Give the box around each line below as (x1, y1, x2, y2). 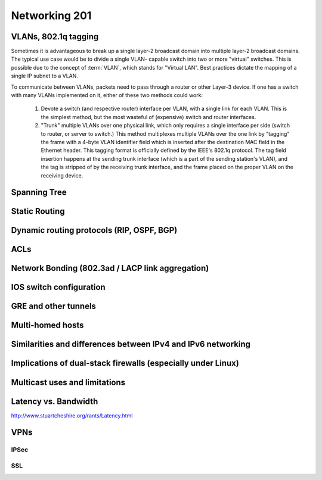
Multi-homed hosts (11, 320, 84, 331)
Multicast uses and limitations (11, 377, 126, 387)
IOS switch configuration (11, 282, 106, 292)
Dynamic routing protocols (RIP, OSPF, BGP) (11, 225, 178, 235)
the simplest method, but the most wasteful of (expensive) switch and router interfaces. (41, 113, 256, 120)
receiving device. (41, 172, 83, 179)
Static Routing (11, 206, 65, 217)
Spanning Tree (11, 188, 67, 198)
